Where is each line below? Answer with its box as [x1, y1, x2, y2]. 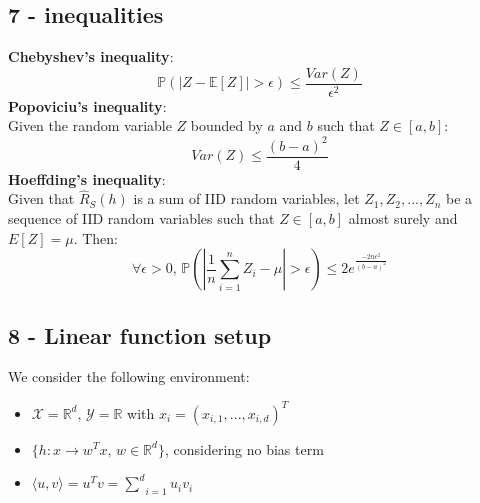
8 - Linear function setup [8, 319, 272, 350]
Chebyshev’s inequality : [8, 46, 174, 67]
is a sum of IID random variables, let [133, 188, 360, 209]
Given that [8, 188, 75, 209]
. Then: [73, 227, 119, 248]
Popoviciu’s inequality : [8, 95, 167, 116]
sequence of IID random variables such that [8, 208, 275, 229]
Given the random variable [8, 115, 172, 136]
